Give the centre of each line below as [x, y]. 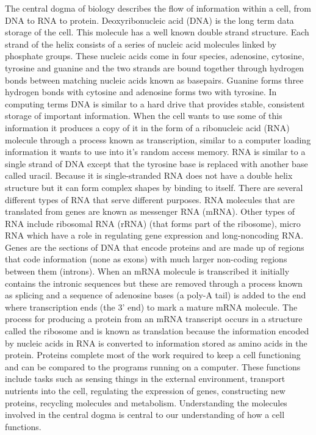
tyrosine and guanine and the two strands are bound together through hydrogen [155, 67]
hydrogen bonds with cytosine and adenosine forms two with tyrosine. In [141, 92]
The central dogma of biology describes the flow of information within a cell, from [158, 8]
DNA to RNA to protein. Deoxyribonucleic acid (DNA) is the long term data [149, 20]
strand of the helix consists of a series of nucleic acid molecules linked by [141, 44]
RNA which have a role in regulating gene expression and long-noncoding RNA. [154, 235]
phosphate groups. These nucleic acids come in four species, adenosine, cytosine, [155, 56]
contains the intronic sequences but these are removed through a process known [154, 283]
